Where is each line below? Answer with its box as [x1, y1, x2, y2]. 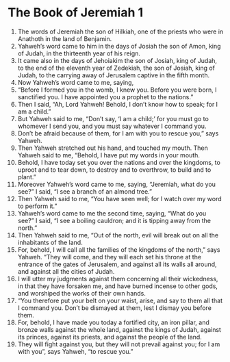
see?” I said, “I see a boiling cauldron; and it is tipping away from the [17, 216, 212, 224]
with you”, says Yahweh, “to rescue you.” [17, 347, 133, 355]
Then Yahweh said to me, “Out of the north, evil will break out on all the [17, 231, 218, 239]
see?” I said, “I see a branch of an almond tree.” [17, 187, 153, 196]
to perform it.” [17, 202, 57, 210]
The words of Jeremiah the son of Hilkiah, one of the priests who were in [17, 27, 224, 36]
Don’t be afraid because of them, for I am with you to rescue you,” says [17, 129, 219, 138]
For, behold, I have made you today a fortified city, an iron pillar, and [17, 318, 209, 326]
